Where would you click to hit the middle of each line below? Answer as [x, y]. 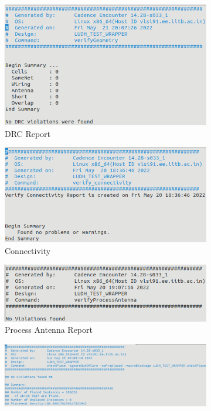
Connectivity [28, 250]
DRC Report [28, 133]
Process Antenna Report [49, 330]
